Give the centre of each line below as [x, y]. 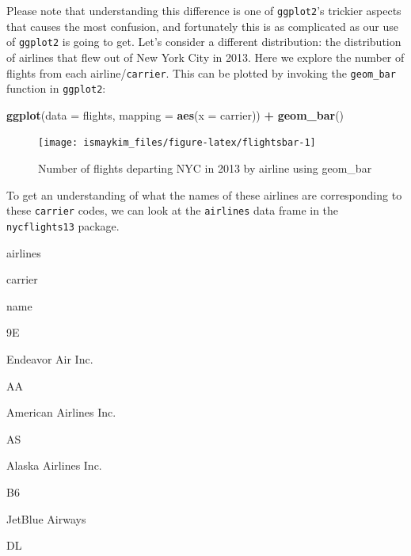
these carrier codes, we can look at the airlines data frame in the [173, 210]
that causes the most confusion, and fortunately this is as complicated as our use [203, 26]
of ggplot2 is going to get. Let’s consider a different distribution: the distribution [204, 42]
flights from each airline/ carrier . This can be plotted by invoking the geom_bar [201, 72]
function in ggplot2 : [56, 88]
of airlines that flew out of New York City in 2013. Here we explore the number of [205, 57]
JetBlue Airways [46, 518]
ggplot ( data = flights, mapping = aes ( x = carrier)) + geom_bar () [175, 114]
